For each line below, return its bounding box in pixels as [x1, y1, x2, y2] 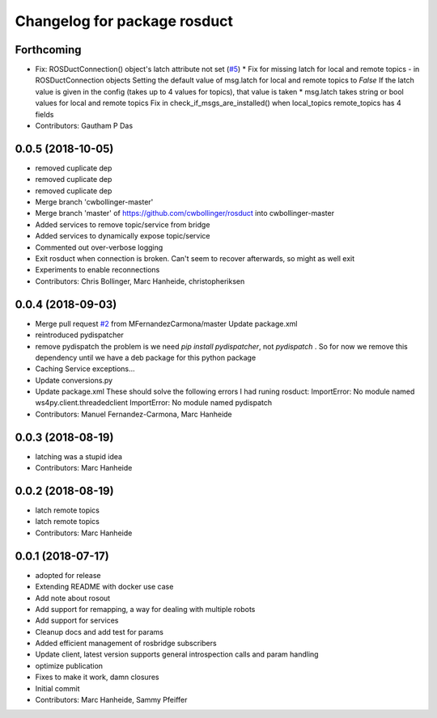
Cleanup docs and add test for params [35, 627, 163, 636]
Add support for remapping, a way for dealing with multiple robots [35, 604, 256, 614]
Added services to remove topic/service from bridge [35, 219, 210, 230]
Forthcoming [15, 43, 82, 57]
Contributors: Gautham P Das [35, 121, 134, 131]
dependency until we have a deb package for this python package [35, 353, 257, 362]
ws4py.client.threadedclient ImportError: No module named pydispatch [35, 398, 273, 408]
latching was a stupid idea [35, 451, 123, 461]
